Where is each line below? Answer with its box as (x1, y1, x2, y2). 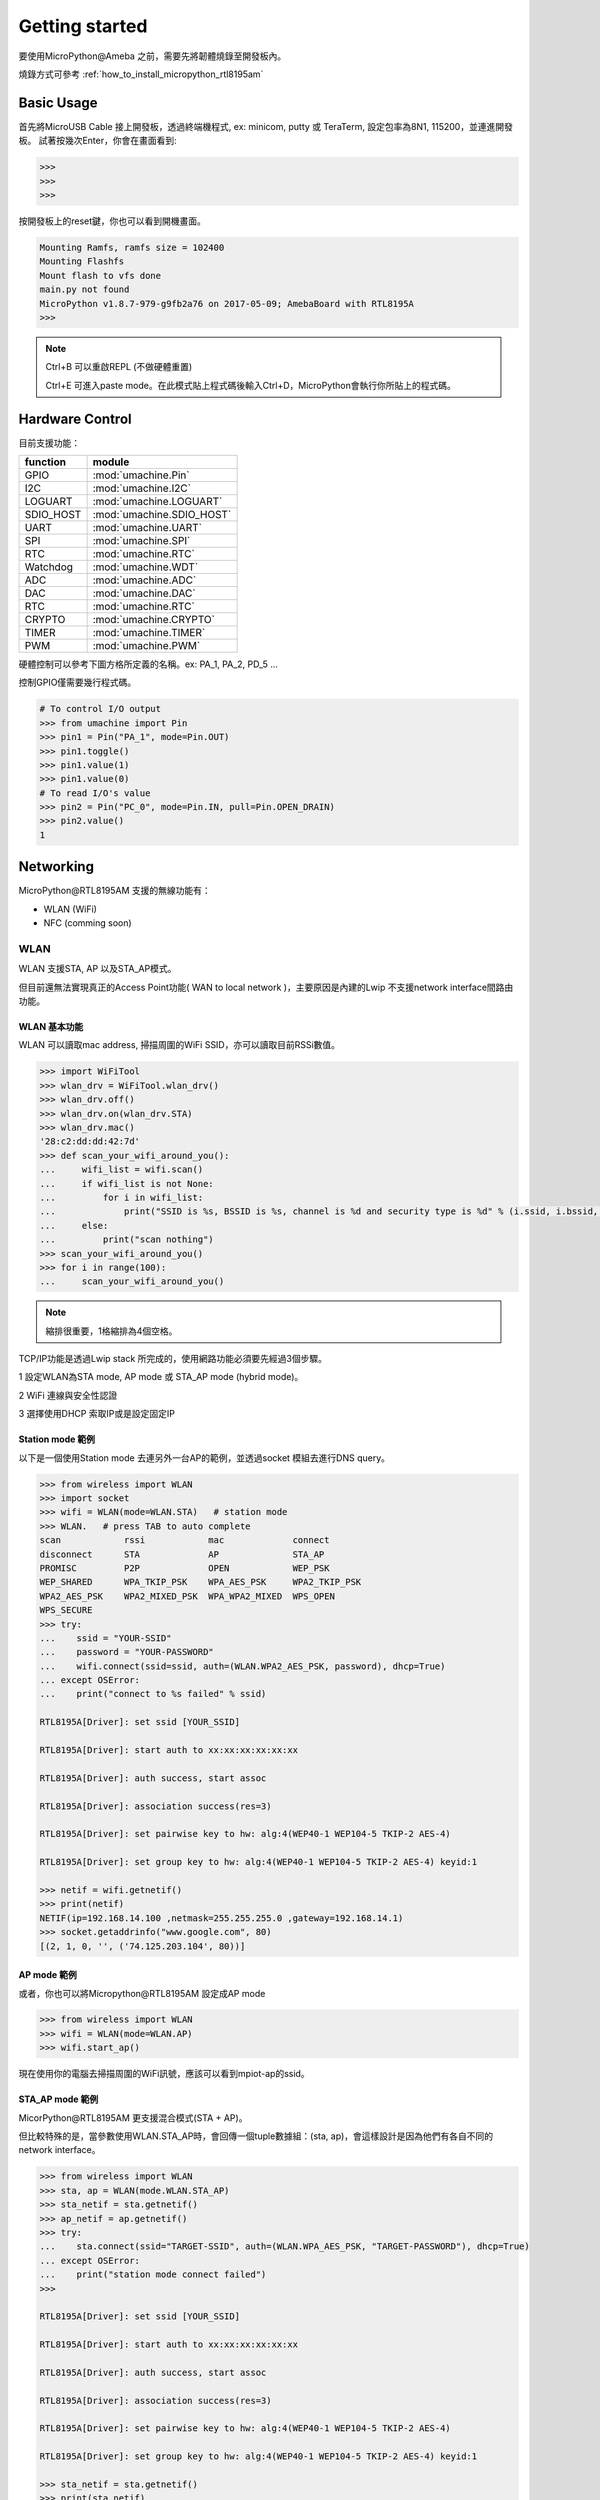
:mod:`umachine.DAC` (92, 586, 196, 600)
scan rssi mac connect (39, 1535, 330, 1546)
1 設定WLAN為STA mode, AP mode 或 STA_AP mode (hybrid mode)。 (18, 1371, 304, 1383)
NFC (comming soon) (43, 917, 132, 929)
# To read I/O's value (39, 787, 151, 799)
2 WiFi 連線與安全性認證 (18, 1389, 118, 1401)
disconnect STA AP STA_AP (39, 1548, 325, 1560)
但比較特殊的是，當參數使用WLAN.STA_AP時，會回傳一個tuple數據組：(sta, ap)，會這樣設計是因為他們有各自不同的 (18, 2130, 494, 2142)
